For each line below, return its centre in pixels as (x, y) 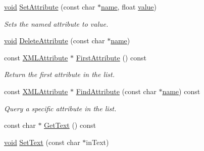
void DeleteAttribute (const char (55, 41)
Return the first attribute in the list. (60, 74)
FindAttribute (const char (116, 91)
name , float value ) (129, 7)
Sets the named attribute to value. (56, 23)
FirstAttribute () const (111, 57)
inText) (97, 142)
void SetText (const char (42, 142)
